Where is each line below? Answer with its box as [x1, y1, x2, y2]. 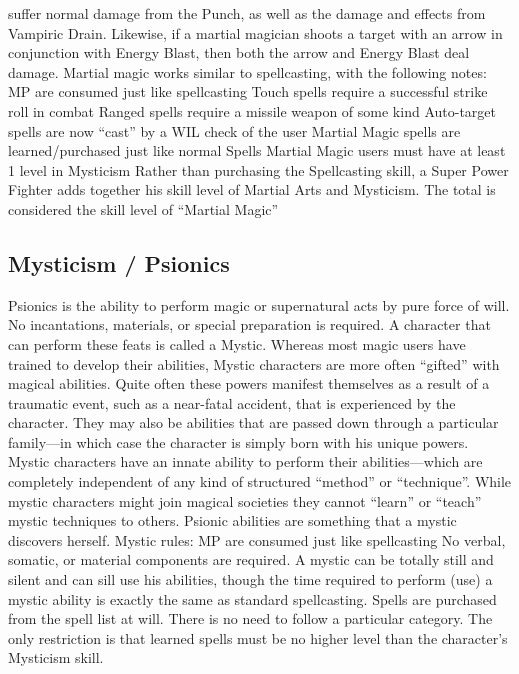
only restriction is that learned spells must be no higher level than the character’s [8, 627, 508, 648]
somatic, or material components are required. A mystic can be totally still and [8, 549, 494, 570]
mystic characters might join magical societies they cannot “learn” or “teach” [8, 490, 482, 511]
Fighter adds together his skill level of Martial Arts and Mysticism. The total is [8, 179, 496, 200]
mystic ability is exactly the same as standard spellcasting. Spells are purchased [8, 588, 497, 609]
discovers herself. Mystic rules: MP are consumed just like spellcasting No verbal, [8, 529, 506, 550]
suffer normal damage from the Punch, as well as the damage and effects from [8, 3, 486, 23]
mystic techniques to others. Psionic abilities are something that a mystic [8, 510, 457, 531]
